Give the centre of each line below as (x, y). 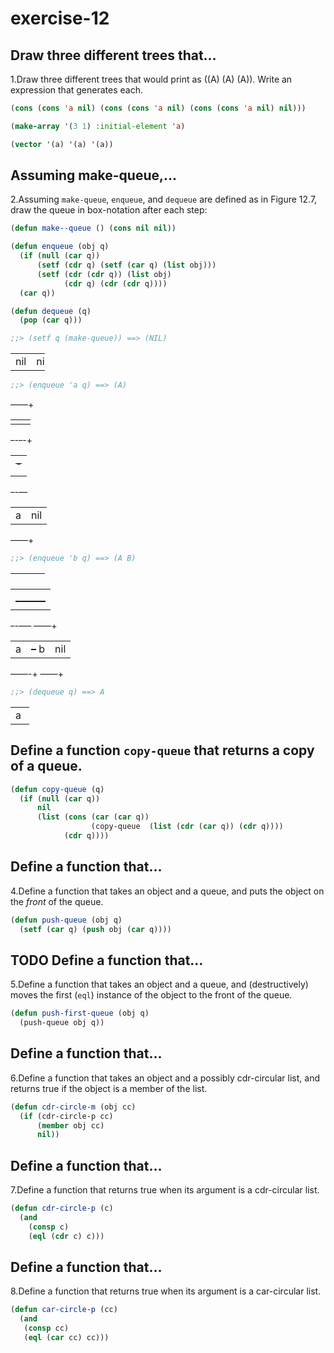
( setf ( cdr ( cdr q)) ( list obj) (104, 274)
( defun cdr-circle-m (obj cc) (73, 1107)
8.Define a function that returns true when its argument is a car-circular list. (166, 1291)
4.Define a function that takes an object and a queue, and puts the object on (167, 891)
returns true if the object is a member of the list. (109, 1088)
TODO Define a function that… (107, 960)
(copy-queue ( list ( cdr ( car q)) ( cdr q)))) (187, 827)
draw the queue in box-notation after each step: (109, 210)
